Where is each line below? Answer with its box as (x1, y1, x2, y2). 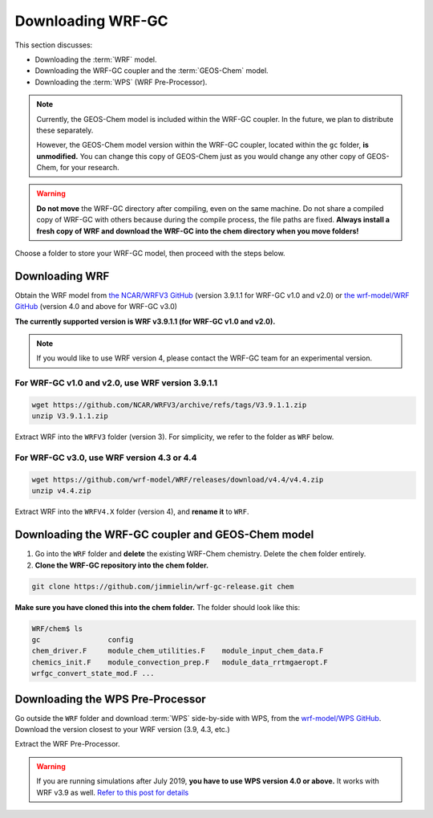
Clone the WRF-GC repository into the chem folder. (34, 560, 208, 570)
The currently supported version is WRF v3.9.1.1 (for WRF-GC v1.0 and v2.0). (14, 316, 276, 326)
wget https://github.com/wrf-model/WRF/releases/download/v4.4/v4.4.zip (31, 474, 324, 484)
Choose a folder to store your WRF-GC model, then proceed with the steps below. (14, 249, 285, 258)
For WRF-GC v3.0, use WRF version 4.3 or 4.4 (14, 452, 197, 463)
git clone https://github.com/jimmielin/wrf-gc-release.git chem (31, 582, 294, 591)
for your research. (59, 163, 119, 173)
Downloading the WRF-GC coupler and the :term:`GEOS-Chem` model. (34, 66, 269, 75)
